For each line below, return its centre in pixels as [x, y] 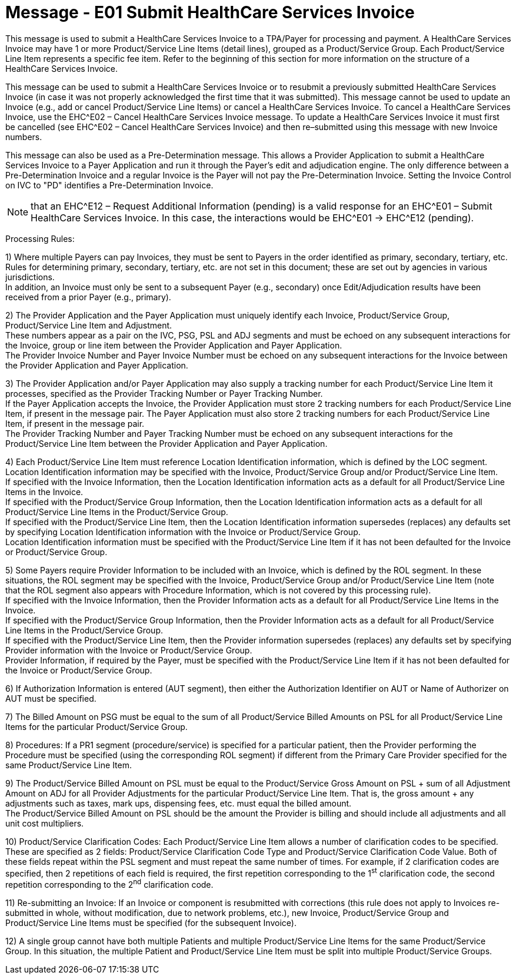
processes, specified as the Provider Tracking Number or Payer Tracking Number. [164, 393]
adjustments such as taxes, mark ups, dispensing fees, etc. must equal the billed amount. [179, 803]
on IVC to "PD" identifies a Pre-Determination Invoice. [109, 185]
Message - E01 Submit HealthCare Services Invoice [210, 12]
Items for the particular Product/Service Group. [96, 726]
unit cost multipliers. [45, 823]
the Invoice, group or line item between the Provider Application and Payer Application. [174, 345]
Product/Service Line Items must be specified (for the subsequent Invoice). [151, 923]
